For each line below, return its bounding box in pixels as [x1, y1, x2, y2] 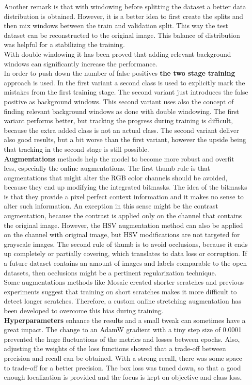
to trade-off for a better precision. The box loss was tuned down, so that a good [4, 362, 241, 372]
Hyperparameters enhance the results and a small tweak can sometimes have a [4, 315, 246, 325]
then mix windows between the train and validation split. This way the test [4, 20, 228, 31]
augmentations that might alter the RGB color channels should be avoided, [4, 172, 227, 182]
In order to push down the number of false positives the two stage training [4, 68, 235, 78]
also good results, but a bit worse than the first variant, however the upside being [4, 134, 246, 144]
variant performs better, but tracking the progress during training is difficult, [4, 115, 233, 126]
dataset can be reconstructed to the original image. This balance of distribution [4, 30, 240, 40]
